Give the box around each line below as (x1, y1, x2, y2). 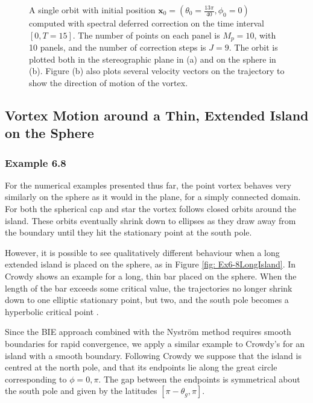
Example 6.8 (5, 155, 66, 170)
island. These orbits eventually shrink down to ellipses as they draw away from (5, 214, 296, 226)
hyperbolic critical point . (5, 305, 99, 317)
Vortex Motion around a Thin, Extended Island (5, 105, 309, 124)
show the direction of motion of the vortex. (29, 76, 188, 89)
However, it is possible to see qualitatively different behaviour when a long (5, 246, 280, 258)
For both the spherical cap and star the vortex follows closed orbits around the (5, 202, 297, 214)
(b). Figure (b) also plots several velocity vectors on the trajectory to (29, 64, 285, 77)
